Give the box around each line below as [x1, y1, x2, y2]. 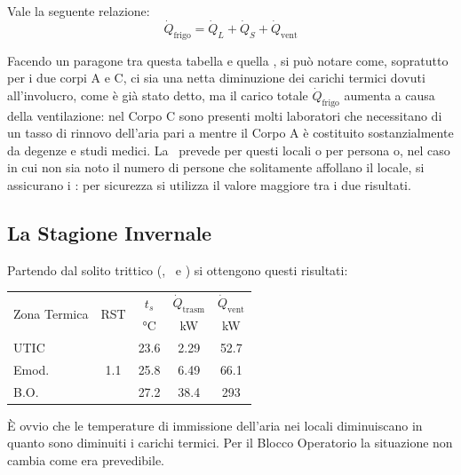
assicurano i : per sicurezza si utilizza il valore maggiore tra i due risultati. [7, 175, 411, 194]
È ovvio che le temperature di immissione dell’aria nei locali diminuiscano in [7, 416, 423, 434]
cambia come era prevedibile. [7, 450, 165, 469]
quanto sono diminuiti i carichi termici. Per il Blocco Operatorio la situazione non [7, 433, 453, 452]
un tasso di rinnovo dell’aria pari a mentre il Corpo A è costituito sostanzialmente [7, 123, 454, 142]
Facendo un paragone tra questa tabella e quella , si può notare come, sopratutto [7, 51, 449, 69]
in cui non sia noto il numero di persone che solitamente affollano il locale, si [7, 158, 425, 177]
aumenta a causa [344, 85, 435, 104]
